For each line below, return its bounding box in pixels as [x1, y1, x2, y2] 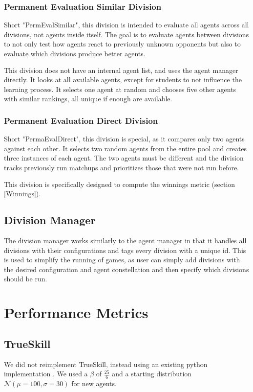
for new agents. [71, 378, 117, 388]
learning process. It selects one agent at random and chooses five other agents [4, 84, 236, 94]
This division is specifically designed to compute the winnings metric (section [4, 179, 235, 189]
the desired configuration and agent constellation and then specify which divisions [4, 264, 249, 274]
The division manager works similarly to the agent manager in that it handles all [4, 235, 247, 245]
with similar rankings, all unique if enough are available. [4, 93, 172, 104]
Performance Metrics [4, 302, 148, 323]
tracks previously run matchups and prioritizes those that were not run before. [4, 162, 239, 172]
